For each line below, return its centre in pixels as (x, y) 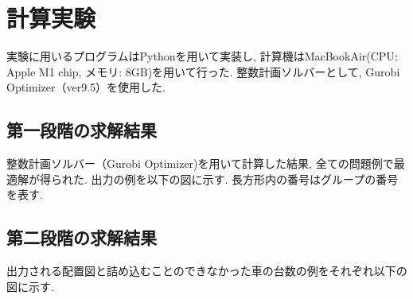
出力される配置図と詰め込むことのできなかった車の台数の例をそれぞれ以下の (207, 271)
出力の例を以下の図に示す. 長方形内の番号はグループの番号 (245, 179)
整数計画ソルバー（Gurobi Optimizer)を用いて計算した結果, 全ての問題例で (200, 163)
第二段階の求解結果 (82, 237)
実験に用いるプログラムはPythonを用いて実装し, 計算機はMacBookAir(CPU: (202, 56)
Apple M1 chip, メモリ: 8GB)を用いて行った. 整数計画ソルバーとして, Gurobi (203, 71)
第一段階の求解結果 (82, 130)
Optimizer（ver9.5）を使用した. (86, 87)
